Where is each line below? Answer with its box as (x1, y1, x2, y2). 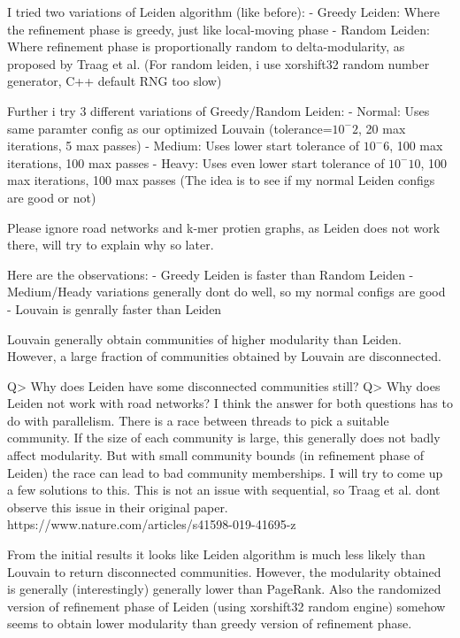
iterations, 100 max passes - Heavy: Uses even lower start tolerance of (7, 153, 385, 172)
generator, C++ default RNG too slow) (7, 72, 222, 90)
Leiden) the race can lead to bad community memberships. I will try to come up (7, 463, 443, 481)
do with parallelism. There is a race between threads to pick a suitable (7, 411, 389, 429)
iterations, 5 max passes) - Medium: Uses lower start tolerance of (7, 136, 360, 155)
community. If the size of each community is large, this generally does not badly (7, 428, 441, 447)
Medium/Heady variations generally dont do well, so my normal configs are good (7, 282, 446, 301)
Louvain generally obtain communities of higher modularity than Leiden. (7, 329, 402, 348)
